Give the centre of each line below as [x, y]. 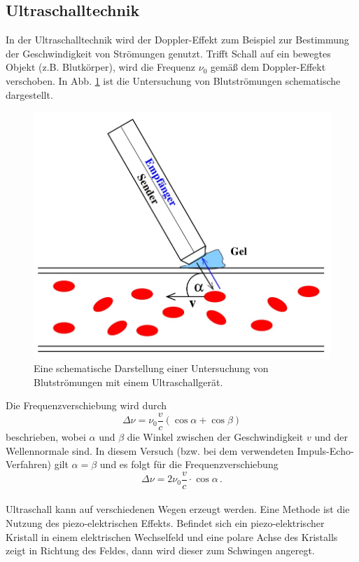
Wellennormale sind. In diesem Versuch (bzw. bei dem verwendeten [150, 450]
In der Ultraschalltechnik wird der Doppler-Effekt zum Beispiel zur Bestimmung [177, 40]
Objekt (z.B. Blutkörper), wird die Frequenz [101, 67]
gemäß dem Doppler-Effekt [268, 67]
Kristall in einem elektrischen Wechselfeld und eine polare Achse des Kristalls [172, 536]
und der [331, 437]
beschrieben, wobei [46, 437]
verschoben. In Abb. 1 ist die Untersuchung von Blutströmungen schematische [173, 80]
